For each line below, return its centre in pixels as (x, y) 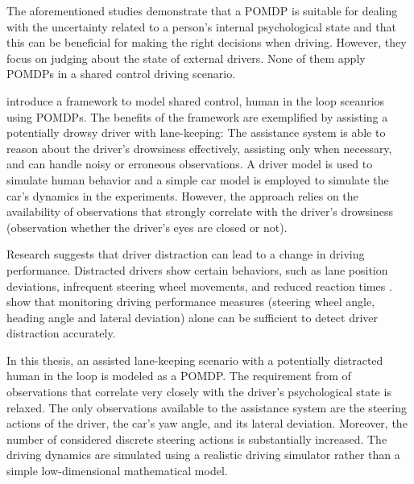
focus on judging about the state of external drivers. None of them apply (186, 58)
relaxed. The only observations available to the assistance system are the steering (207, 407)
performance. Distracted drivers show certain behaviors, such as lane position (197, 269)
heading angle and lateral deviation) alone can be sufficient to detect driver (193, 317)
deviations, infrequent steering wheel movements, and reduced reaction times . (199, 285)
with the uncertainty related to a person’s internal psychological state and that (201, 26)
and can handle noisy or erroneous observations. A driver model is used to (190, 164)
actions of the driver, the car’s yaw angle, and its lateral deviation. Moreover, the (207, 423)
